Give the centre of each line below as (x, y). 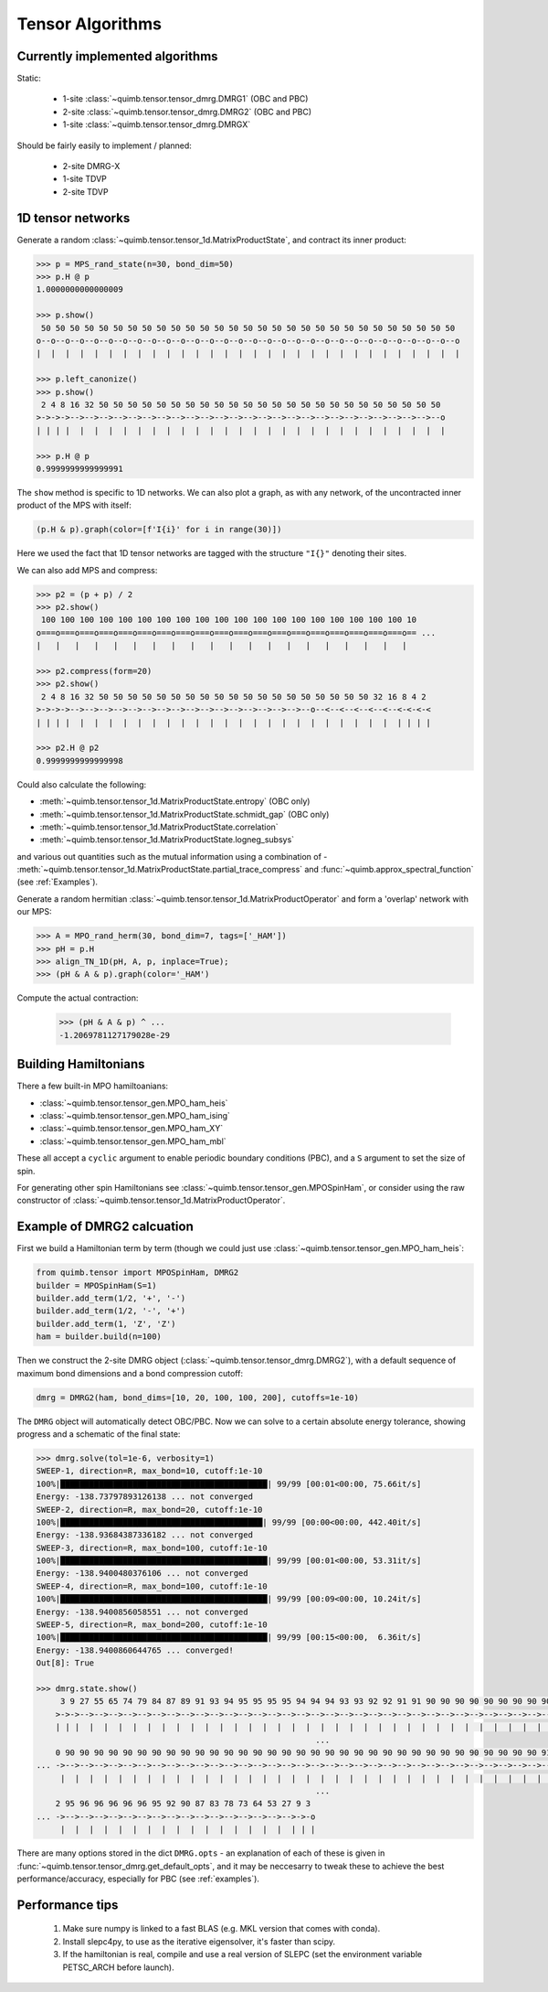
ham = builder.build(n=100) (99, 1337)
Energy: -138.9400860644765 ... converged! (135, 1650)
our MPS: (34, 912)
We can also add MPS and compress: (87, 570)
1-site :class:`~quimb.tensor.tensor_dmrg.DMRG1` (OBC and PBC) (185, 99)
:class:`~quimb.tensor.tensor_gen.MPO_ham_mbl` (133, 1141)
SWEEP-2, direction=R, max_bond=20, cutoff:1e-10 (149, 1510)
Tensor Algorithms (89, 24)
